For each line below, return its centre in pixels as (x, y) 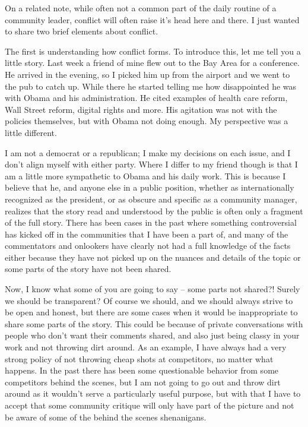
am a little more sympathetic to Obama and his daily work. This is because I (145, 175)
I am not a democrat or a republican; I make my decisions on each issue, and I (148, 152)
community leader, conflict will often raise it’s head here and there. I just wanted (152, 19)
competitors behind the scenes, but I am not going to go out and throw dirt (143, 382)
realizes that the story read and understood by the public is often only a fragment (154, 211)
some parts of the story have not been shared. (88, 269)
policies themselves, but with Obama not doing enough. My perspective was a (147, 121)
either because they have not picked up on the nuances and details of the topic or (153, 257)
